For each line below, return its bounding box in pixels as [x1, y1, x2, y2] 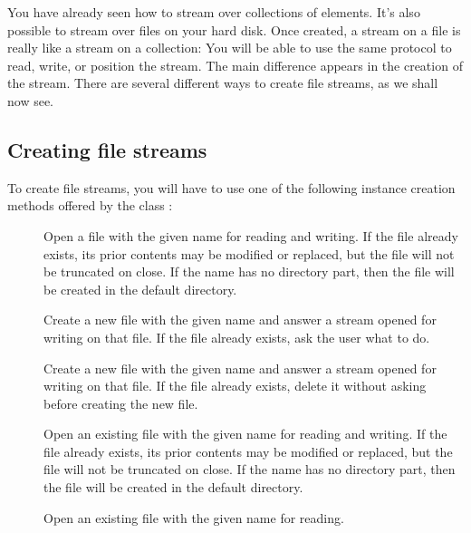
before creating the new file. [43, 393, 198, 412]
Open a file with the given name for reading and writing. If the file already [43, 226, 458, 245]
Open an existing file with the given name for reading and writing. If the [43, 424, 447, 443]
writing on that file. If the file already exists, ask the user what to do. [43, 327, 430, 346]
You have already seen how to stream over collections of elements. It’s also [7, 3, 420, 21]
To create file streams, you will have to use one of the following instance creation [7, 178, 456, 197]
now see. [7, 91, 54, 110]
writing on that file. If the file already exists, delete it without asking [43, 376, 427, 395]
